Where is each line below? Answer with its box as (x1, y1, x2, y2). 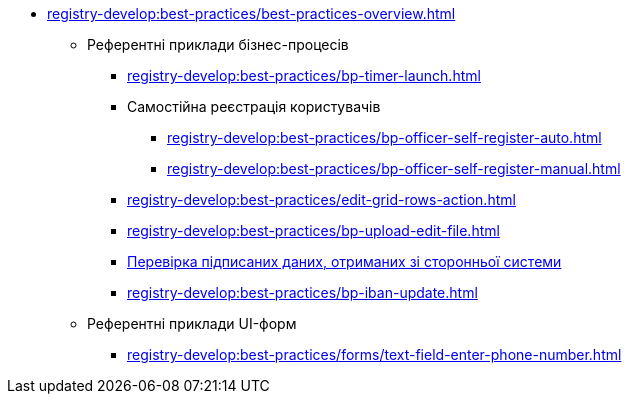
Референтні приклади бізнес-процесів (87, 36, 349, 53)
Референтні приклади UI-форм (87, 315, 297, 332)
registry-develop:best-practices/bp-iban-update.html (127, 284, 478, 301)
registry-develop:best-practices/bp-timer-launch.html (127, 67, 481, 84)
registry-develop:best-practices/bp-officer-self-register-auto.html (167, 129, 602, 146)
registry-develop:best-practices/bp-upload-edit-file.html (127, 222, 500, 239)
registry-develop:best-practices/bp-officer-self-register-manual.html (167, 160, 621, 177)
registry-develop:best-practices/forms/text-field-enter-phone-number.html (127, 346, 622, 363)
